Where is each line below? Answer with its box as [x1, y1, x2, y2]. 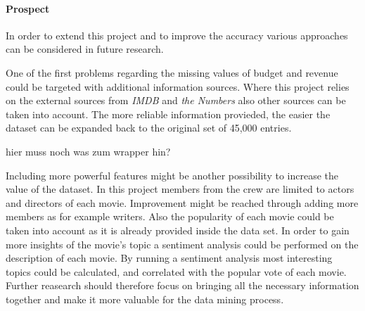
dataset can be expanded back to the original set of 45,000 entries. [6, 120, 292, 135]
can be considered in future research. [6, 42, 164, 56]
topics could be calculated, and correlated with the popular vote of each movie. [6, 264, 347, 279]
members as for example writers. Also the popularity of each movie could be [6, 209, 334, 224]
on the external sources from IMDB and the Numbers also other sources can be [6, 93, 346, 108]
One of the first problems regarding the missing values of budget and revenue [6, 65, 338, 80]
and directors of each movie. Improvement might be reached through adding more [6, 195, 359, 210]
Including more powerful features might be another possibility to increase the [6, 167, 339, 182]
